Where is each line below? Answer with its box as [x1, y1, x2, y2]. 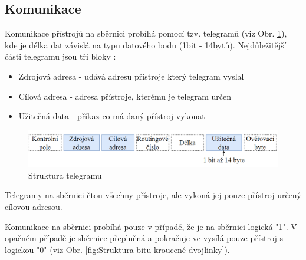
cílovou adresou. [5, 200, 62, 213]
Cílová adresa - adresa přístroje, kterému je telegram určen [18, 90, 231, 102]
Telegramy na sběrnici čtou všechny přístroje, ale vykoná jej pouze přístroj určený [5, 189, 301, 201]
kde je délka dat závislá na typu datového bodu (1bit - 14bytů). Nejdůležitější [5, 38, 287, 51]
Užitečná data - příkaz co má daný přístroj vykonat [18, 110, 205, 122]
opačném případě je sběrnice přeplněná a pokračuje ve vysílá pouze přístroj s [5, 232, 283, 244]
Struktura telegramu [28, 169, 102, 181]
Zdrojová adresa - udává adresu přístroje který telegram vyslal [18, 70, 244, 82]
